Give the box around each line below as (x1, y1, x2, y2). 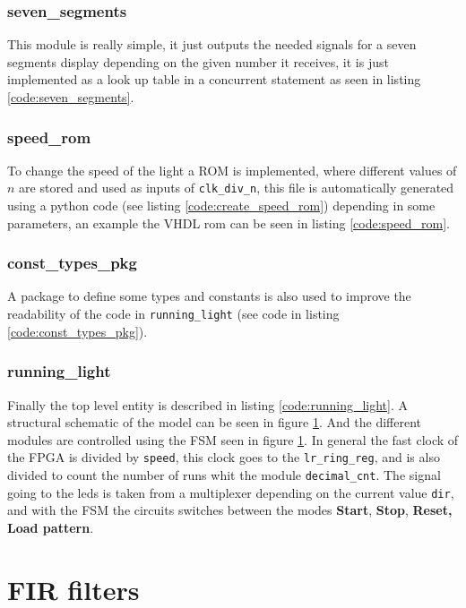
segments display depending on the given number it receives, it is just (7, 52, 389, 71)
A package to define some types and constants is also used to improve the (7, 287, 411, 305)
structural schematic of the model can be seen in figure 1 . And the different (7, 413, 421, 432)
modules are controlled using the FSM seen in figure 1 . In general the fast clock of (7, 430, 459, 449)
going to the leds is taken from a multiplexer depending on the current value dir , (7, 483, 454, 501)
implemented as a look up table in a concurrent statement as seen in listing (7, 70, 421, 89)
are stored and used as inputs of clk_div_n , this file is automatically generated (19, 178, 454, 197)
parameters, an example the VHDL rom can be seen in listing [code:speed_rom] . (7, 213, 450, 232)
